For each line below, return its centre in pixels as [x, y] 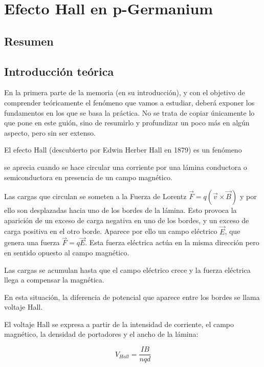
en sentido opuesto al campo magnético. [67, 252]
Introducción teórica [59, 71]
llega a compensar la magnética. [54, 280]
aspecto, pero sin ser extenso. [50, 132]
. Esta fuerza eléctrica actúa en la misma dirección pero [172, 242]
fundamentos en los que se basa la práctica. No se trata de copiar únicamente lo [129, 112]
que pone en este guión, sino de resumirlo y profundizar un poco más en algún [127, 123]
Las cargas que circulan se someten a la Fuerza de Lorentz [95, 196]
